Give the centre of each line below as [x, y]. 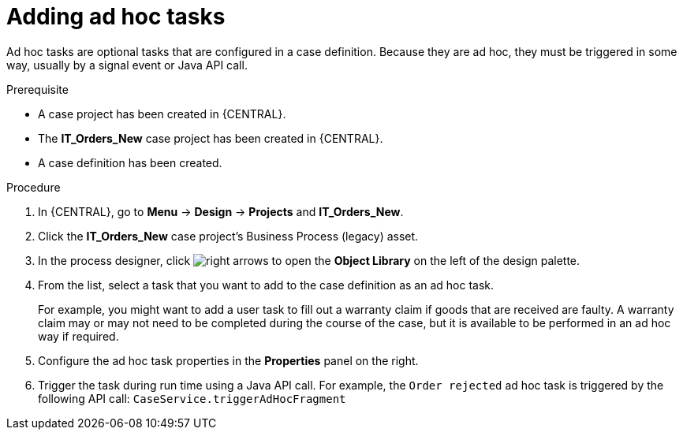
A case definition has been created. [130, 162]
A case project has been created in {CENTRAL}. [162, 114]
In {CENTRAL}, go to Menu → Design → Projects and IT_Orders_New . [221, 211]
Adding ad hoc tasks [116, 17]
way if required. [78, 336]
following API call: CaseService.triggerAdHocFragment [192, 398]
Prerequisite [37, 89]
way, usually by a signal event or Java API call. [127, 65]
